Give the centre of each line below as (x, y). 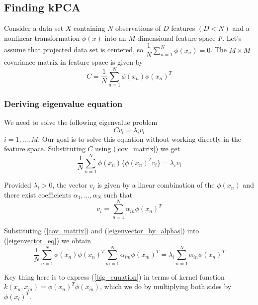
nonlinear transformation (42, 38)
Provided (18, 185)
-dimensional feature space (175, 38)
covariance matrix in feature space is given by (74, 62)
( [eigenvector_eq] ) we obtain (48, 240)
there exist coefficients (38, 194)
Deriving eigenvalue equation (63, 104)
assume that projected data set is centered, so (74, 50)
